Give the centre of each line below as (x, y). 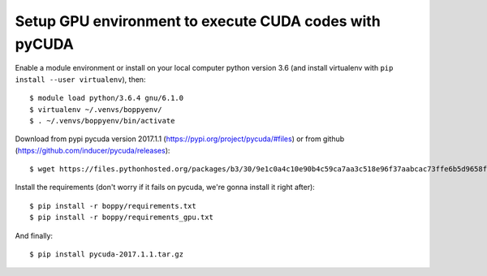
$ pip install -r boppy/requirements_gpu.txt (122, 218)
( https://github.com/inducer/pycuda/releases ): (93, 150)
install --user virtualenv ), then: (80, 79)
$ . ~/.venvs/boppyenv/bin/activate (102, 121)
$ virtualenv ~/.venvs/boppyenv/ (96, 109)
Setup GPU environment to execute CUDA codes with (198, 21)
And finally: (34, 235)
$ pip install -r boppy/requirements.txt (113, 206)
